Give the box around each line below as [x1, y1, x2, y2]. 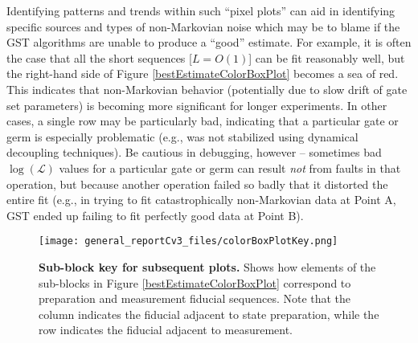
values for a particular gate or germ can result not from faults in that [59, 159, 401, 176]
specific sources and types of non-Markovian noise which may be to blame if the [6, 18, 400, 35]
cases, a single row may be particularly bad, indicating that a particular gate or [6, 112, 399, 129]
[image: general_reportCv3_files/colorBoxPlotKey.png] [39, 235, 338, 247]
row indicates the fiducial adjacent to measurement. [39, 321, 293, 338]
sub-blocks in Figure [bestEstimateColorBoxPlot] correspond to [39, 274, 351, 291]
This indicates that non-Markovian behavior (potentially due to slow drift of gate [6, 80, 408, 97]
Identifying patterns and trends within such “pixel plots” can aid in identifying [6, 2, 395, 18]
